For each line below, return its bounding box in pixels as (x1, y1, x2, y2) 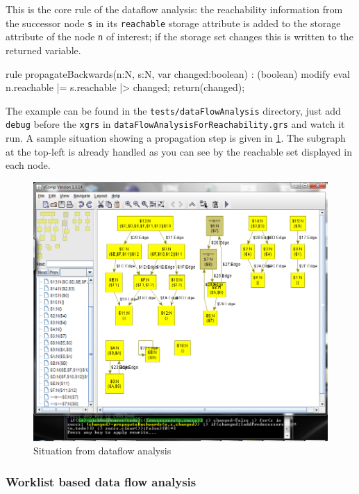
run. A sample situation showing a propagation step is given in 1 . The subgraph (6, 131, 346, 145)
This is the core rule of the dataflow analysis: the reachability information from (6, 2, 343, 16)
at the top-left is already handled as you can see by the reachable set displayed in (6, 144, 352, 158)
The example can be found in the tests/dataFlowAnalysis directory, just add (6, 103, 341, 117)
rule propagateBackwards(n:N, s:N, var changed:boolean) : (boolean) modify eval (6, 66, 351, 81)
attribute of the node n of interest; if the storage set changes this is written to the (6, 29, 353, 44)
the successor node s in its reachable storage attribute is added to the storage (6, 15, 341, 30)
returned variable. (6, 42, 81, 57)
